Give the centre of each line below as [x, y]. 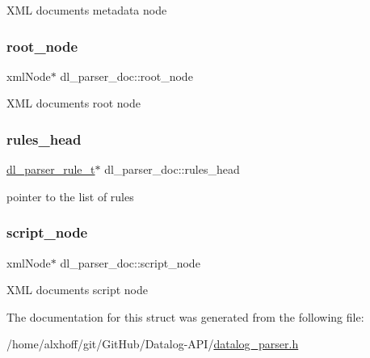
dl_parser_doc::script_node [130, 262]
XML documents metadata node [87, 10]
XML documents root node [74, 103]
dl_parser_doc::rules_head [172, 169]
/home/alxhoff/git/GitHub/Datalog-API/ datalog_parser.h [153, 344]
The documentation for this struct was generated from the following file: [185, 316]
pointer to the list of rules [70, 196]
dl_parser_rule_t [51, 169]
